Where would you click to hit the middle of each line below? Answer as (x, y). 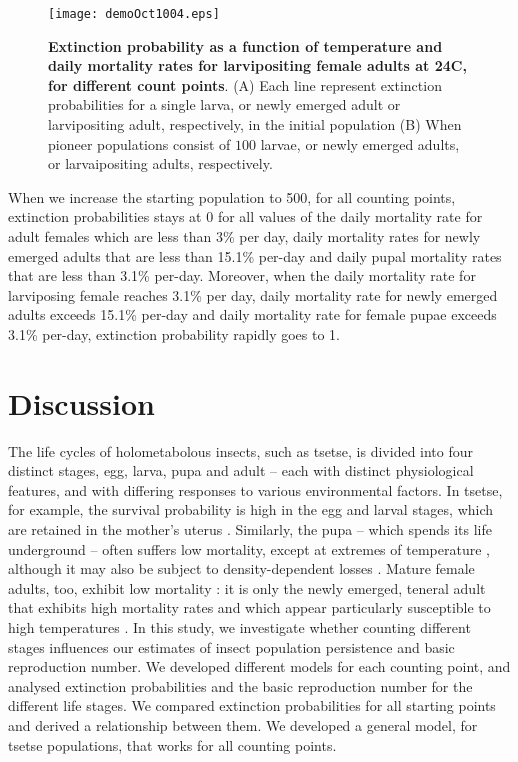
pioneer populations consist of (139, 143)
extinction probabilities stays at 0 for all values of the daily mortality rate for (245, 216)
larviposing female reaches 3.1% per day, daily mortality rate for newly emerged (253, 294)
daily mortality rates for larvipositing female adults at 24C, (257, 65)
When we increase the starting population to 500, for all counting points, (232, 196)
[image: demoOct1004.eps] (134, 14)
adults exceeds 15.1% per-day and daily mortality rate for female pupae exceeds (252, 314)
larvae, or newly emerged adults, (360, 143)
